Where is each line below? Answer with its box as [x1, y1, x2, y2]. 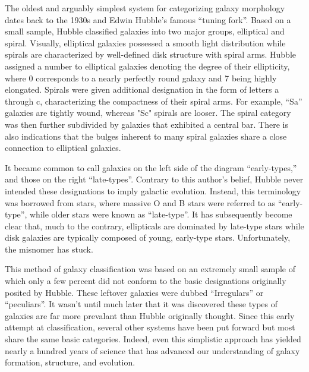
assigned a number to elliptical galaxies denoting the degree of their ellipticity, [5, 59, 290, 72]
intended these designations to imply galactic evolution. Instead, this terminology [5, 184, 301, 197]
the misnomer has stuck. [5, 242, 93, 255]
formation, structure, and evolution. [5, 356, 135, 368]
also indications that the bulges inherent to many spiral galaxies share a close [5, 130, 287, 142]
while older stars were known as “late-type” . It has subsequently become [29, 208, 292, 220]
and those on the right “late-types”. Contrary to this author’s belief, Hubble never [5, 173, 304, 185]
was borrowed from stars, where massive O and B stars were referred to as [5, 196, 276, 209]
